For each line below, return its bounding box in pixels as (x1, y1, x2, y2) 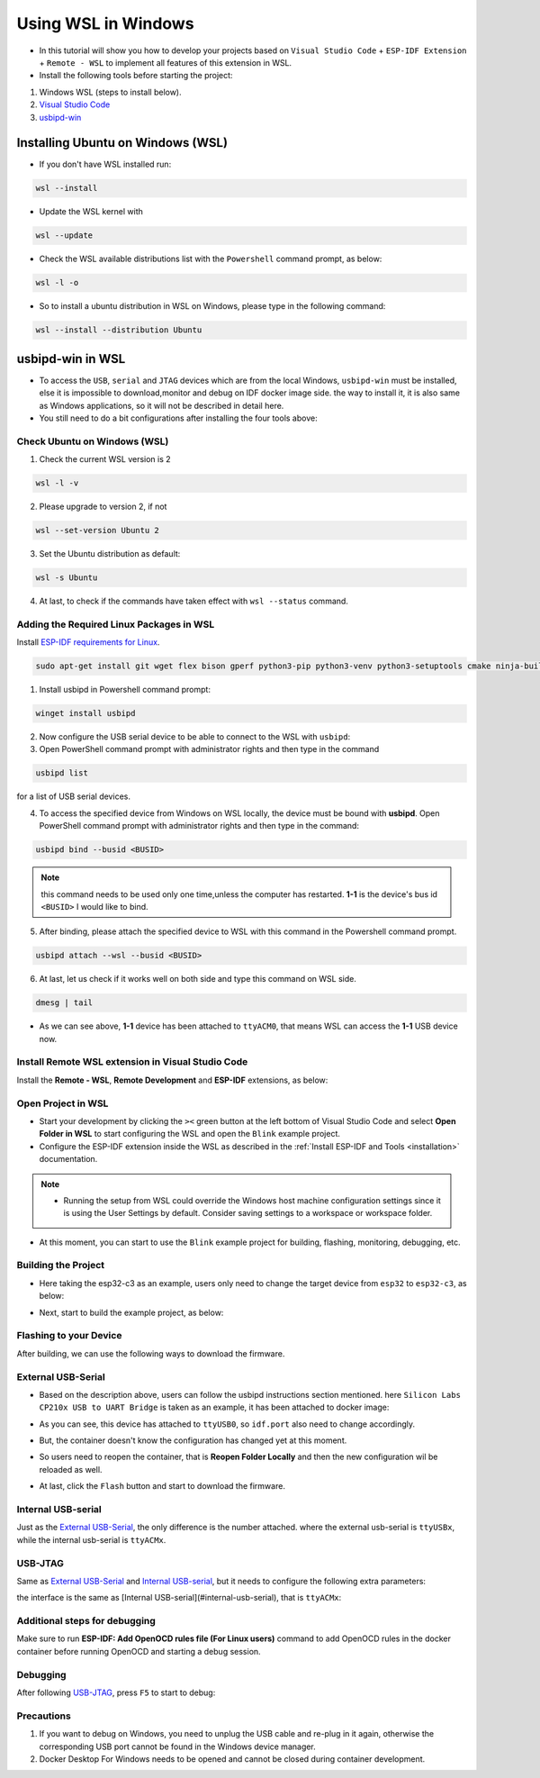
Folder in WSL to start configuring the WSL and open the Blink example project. (39, 1129, 341, 1139)
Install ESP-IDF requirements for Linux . (16, 637, 160, 648)
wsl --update (35, 231, 94, 240)
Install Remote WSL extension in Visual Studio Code (16, 1056, 248, 1068)
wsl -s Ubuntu (35, 573, 98, 583)
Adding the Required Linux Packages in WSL (16, 618, 215, 630)
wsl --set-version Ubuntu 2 (35, 525, 159, 536)
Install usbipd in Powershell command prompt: (39, 685, 211, 695)
